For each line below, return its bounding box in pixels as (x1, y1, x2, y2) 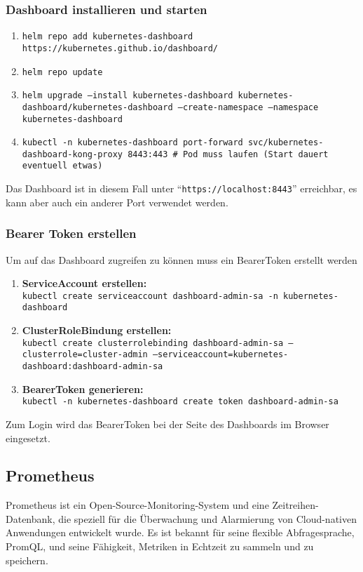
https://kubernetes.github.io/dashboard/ (22, 43, 218, 53)
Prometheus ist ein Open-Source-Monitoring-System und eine (6, 498, 269, 512)
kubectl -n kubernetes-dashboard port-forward (22, 138, 243, 148)
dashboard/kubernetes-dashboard (22, 102, 173, 112)
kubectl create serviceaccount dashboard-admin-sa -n (22, 291, 278, 301)
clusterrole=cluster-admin (22, 350, 148, 360)
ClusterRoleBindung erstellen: (22, 323, 172, 338)
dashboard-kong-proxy (22, 149, 123, 159)
